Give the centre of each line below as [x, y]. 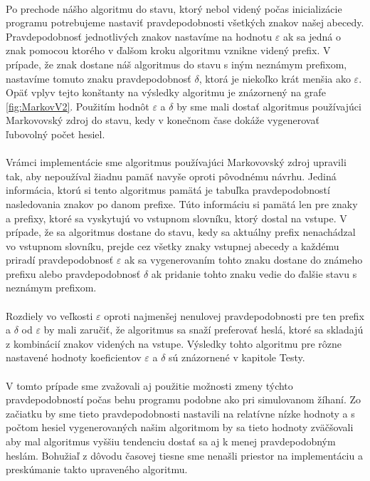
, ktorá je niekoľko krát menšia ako [275, 78]
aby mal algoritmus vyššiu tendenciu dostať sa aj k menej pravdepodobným [171, 441]
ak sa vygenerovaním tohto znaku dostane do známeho [244, 260]
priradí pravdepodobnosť [60, 260]
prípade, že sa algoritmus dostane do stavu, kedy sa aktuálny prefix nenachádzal [181, 232]
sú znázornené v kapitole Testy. [237, 357]
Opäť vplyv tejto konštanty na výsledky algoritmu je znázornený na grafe [166, 92]
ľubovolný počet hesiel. [55, 134]
